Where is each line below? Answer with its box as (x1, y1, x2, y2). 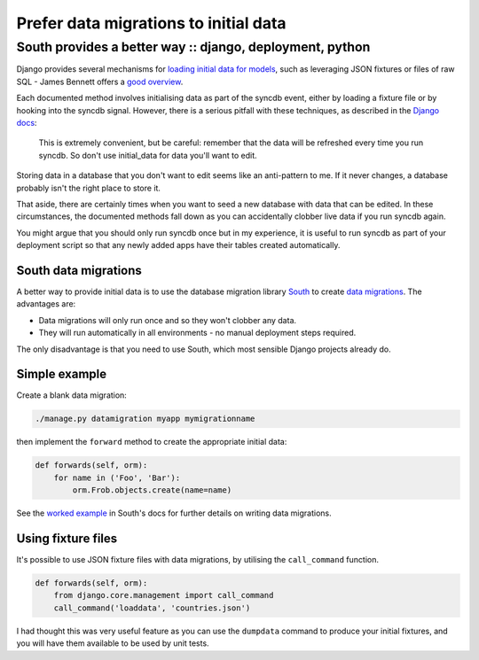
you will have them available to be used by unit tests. (16, 638, 209, 648)
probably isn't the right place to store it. (16, 182, 161, 193)
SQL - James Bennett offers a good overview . (16, 76, 184, 87)
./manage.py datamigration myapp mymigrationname (35, 414, 255, 424)
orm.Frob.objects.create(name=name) (72, 485, 232, 495)
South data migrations (16, 262, 142, 278)
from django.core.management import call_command (53, 590, 274, 601)
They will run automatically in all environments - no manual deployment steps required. (38, 328, 357, 338)
